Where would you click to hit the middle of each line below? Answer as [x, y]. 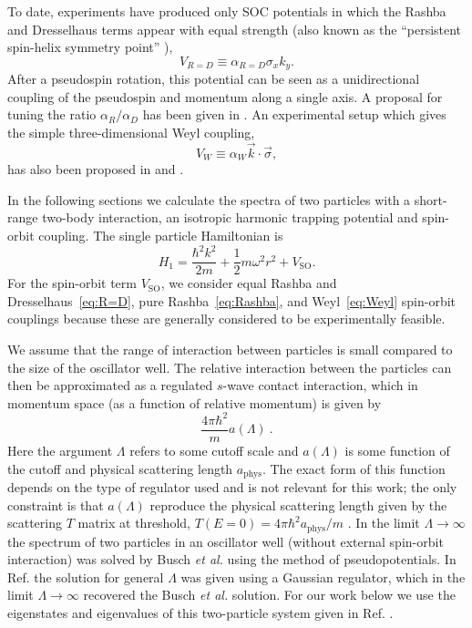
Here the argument [60, 450]
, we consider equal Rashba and [249, 283]
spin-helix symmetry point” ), [90, 47]
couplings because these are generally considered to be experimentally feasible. [226, 319]
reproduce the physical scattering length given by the [298, 504]
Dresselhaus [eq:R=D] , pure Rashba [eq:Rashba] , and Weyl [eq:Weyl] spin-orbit [232, 300]
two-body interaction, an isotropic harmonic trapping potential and [230, 217]
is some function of [397, 450]
